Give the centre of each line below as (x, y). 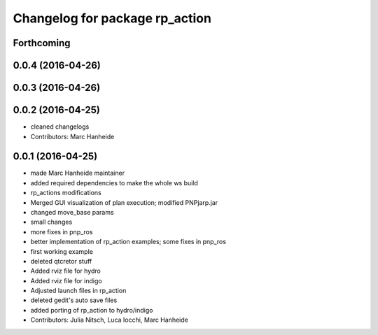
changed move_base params (72, 212)
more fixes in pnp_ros (62, 231)
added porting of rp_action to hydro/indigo (92, 310)
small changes (51, 222)
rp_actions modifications (66, 193)
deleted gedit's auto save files (74, 300)
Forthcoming (42, 43)
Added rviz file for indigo (66, 280)
